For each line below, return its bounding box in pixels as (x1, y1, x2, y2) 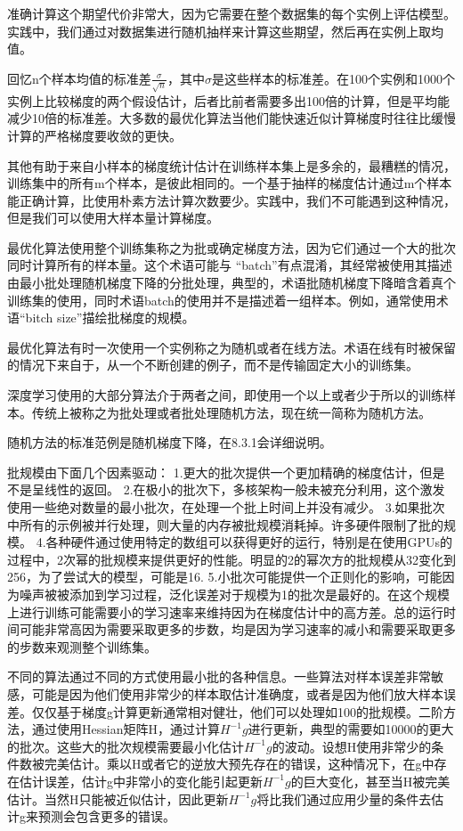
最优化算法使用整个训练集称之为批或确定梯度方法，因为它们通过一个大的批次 (7, 238, 456, 257)
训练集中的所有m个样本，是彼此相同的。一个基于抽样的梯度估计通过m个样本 (7, 174, 452, 192)
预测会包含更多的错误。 (37, 807, 175, 826)
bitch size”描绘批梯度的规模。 (25, 308, 195, 327)
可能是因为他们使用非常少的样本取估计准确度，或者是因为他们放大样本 (31, 684, 443, 703)
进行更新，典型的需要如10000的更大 (248, 720, 454, 738)
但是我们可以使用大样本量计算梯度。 (7, 208, 219, 227)
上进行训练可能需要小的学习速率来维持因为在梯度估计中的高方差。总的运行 (7, 602, 443, 621)
